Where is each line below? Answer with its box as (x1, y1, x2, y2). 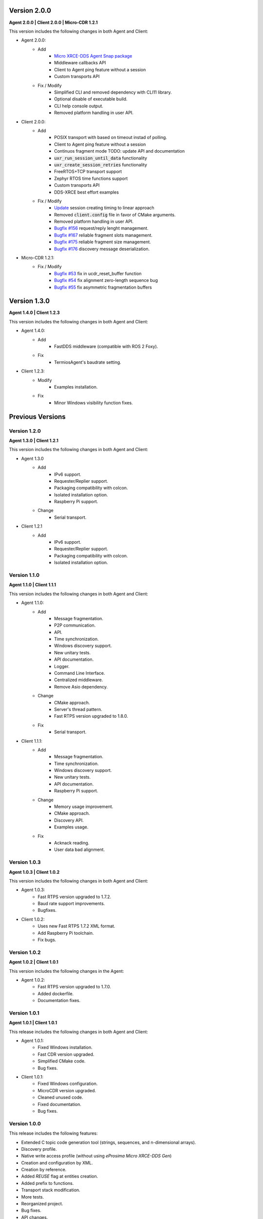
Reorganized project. (21, 1201, 63, 1207)
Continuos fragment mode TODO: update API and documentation (54, 148, 185, 154)
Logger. (54, 663, 70, 669)
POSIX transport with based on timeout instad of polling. (54, 135, 168, 140)
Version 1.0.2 (9, 949, 41, 956)
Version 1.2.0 (9, 427, 41, 434)
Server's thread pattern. (54, 706, 102, 712)
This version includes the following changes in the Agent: (9, 968, 124, 974)
